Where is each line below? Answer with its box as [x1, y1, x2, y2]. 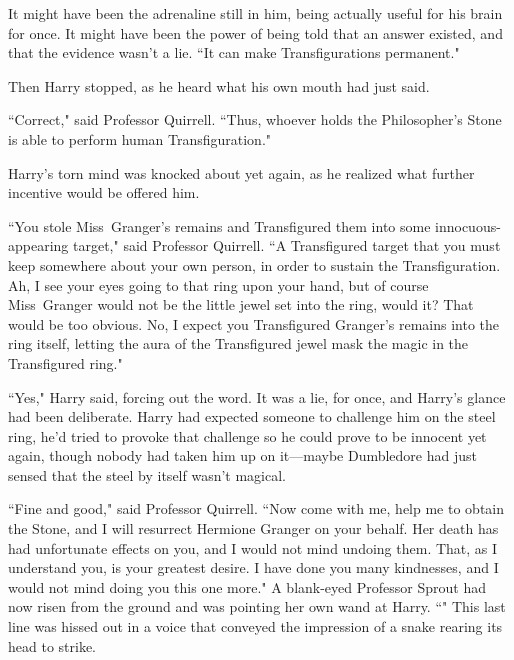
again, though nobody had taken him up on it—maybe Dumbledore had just [8, 445, 477, 466]
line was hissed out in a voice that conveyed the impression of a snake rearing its [8, 616, 503, 637]
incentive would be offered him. [8, 182, 200, 203]
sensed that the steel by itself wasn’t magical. [8, 464, 287, 485]
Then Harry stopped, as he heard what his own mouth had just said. [8, 75, 430, 96]
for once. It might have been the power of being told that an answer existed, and [8, 22, 503, 43]
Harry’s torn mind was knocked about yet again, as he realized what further [8, 162, 475, 183]
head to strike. [8, 635, 97, 656]
